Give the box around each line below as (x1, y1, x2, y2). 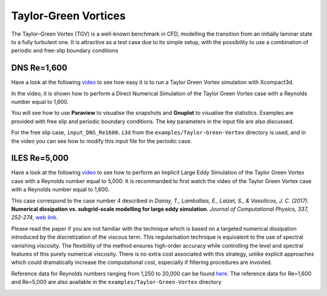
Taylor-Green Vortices (11, 9, 126, 22)
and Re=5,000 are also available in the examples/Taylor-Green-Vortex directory (11, 278, 222, 286)
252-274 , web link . (11, 214, 58, 221)
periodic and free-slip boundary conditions (11, 47, 119, 54)
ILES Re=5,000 (11, 153, 69, 163)
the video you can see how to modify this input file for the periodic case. (11, 137, 192, 144)
